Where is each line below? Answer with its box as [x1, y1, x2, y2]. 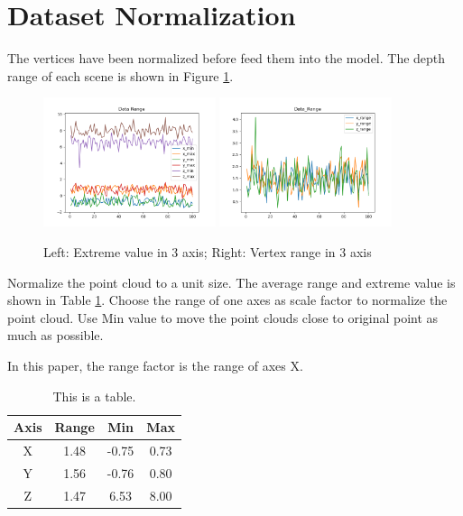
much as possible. [7, 326, 104, 345]
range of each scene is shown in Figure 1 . [7, 66, 234, 85]
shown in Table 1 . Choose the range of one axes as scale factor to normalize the [7, 290, 448, 309]
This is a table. [52, 386, 136, 405]
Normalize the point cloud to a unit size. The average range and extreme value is [7, 272, 456, 291]
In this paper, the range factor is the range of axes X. [7, 355, 303, 374]
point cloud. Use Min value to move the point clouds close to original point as [7, 308, 439, 327]
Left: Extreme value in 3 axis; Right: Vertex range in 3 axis [43, 243, 372, 261]
